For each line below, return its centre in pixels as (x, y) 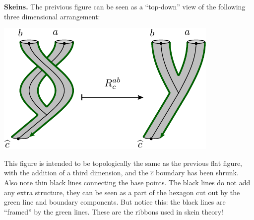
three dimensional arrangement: (52, 16)
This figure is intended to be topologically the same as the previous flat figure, (123, 163)
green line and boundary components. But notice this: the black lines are (115, 202)
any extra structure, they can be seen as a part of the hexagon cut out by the (122, 192)
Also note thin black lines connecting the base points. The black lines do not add (127, 182)
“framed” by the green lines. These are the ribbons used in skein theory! (114, 211)
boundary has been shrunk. (197, 173)
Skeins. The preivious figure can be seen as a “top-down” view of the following (125, 6)
